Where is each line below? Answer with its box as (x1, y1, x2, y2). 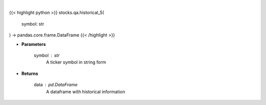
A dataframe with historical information (46, 89, 125, 95)
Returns (21, 70, 38, 76)
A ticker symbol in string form (46, 59, 106, 65)
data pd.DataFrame (33, 82, 78, 88)
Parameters (21, 41, 46, 47)
